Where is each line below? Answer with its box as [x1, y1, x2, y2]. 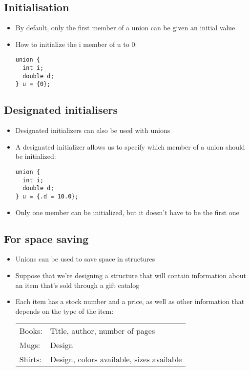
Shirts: [19, 353, 42, 365]
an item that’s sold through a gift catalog [15, 280, 140, 290]
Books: [19, 325, 42, 337]
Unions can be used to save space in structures [15, 254, 155, 264]
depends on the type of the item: [15, 306, 114, 316]
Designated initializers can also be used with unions [15, 125, 170, 135]
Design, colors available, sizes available [50, 353, 182, 365]
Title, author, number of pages [50, 325, 155, 337]
